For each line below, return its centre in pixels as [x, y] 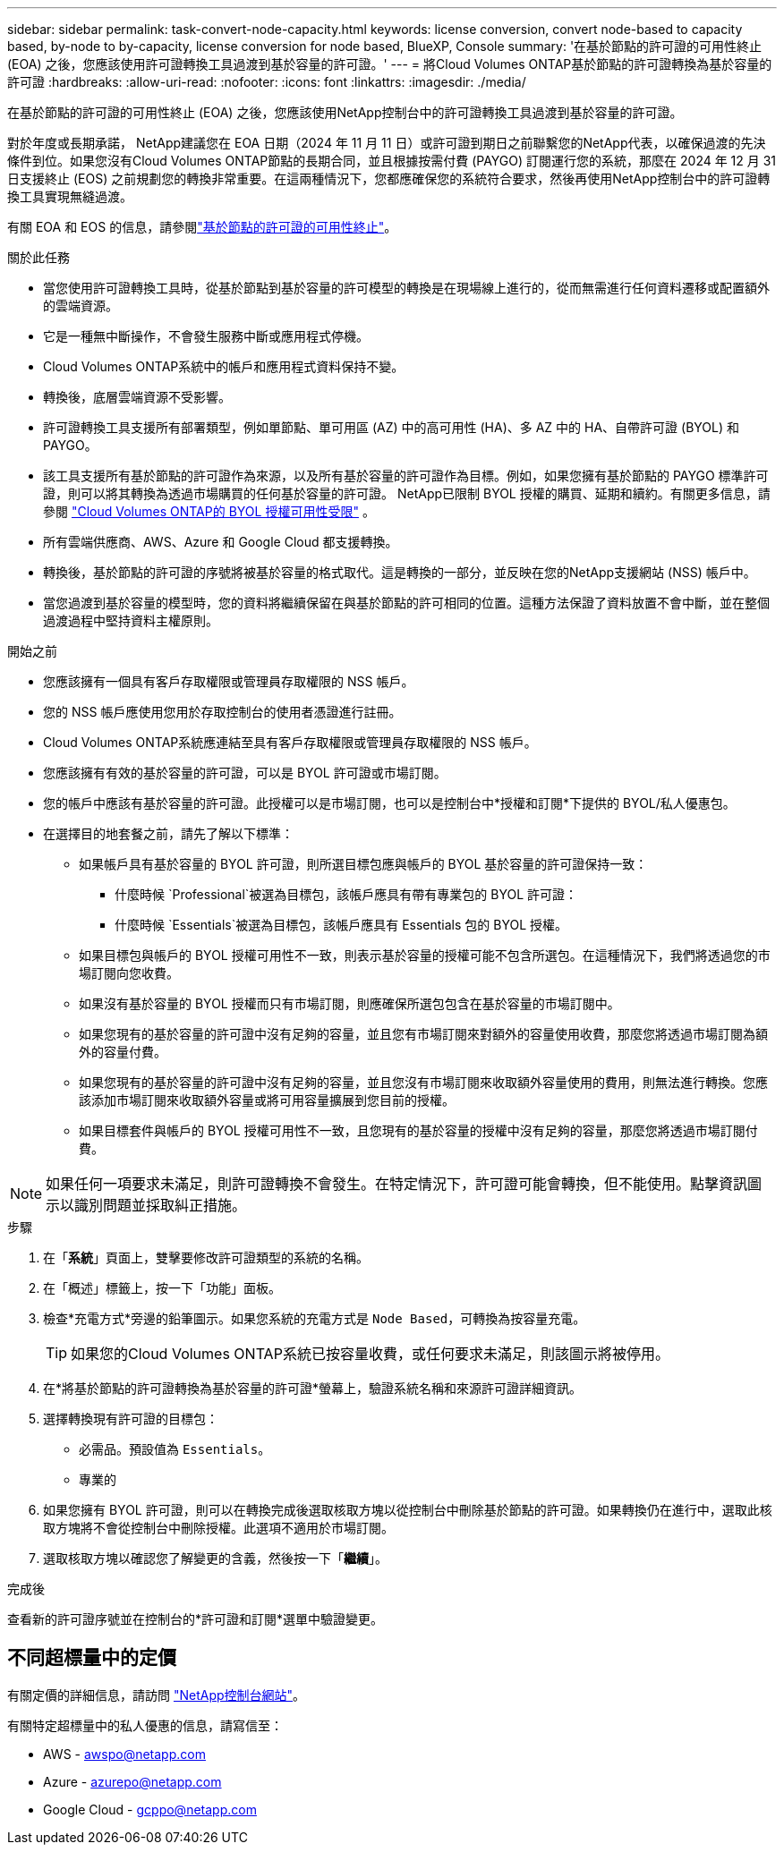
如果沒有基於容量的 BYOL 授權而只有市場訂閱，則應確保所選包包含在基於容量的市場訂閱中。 [349, 1003]
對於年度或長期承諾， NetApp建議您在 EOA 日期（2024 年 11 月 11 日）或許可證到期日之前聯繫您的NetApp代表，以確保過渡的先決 [387, 143]
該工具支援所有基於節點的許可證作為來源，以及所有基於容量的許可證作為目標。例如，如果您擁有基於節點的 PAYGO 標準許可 [406, 476]
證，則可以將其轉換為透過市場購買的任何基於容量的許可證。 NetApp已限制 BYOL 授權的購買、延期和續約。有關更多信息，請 [407, 493]
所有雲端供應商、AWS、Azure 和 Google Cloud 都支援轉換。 [221, 542]
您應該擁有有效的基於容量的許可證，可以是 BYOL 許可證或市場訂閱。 [245, 773]
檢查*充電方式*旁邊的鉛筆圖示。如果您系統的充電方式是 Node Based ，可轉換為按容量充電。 [315, 1318]
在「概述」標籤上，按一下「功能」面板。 [162, 1288]
